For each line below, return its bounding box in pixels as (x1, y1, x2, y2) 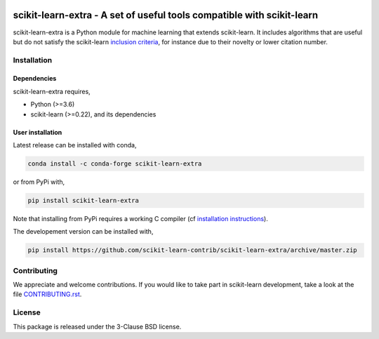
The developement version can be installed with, (13, 227, 154, 236)
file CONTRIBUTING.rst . (13, 290, 82, 298)
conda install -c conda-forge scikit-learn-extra (27, 160, 202, 168)
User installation (13, 128, 62, 136)
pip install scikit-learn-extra (27, 197, 140, 204)
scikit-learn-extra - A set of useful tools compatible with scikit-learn (13, 9, 319, 21)
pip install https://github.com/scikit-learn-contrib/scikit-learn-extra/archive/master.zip (27, 246, 357, 254)
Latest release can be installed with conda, (13, 141, 137, 149)
